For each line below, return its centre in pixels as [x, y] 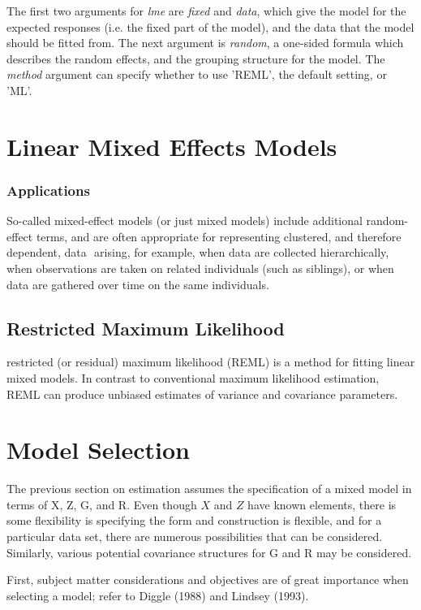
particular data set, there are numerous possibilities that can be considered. [195, 536]
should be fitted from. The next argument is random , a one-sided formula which [205, 43]
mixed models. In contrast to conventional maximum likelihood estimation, [193, 377]
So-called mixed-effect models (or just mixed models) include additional [185, 221]
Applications [48, 190]
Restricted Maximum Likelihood [146, 328]
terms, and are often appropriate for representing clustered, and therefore [219, 236]
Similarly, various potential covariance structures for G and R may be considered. [209, 552]
